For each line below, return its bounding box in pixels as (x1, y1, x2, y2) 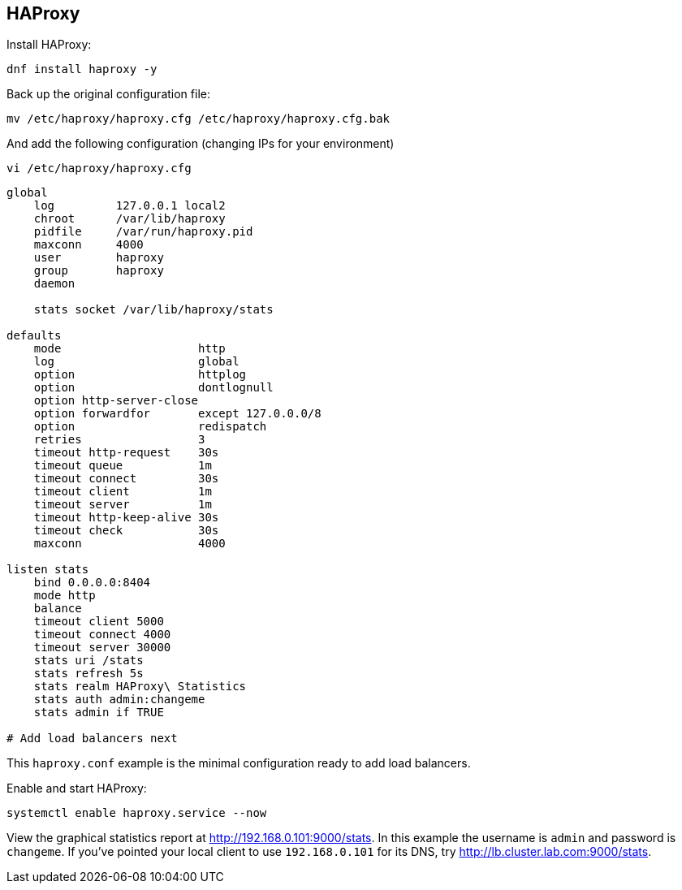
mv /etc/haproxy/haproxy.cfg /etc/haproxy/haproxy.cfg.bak (6, 112, 391, 126)
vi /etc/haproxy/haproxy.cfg (6, 162, 192, 175)
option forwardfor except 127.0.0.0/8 (33, 407, 322, 421)
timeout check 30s (33, 524, 219, 538)
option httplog (33, 368, 247, 382)
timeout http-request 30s (33, 446, 219, 460)
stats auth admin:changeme (33, 693, 205, 706)
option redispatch (33, 420, 267, 434)
